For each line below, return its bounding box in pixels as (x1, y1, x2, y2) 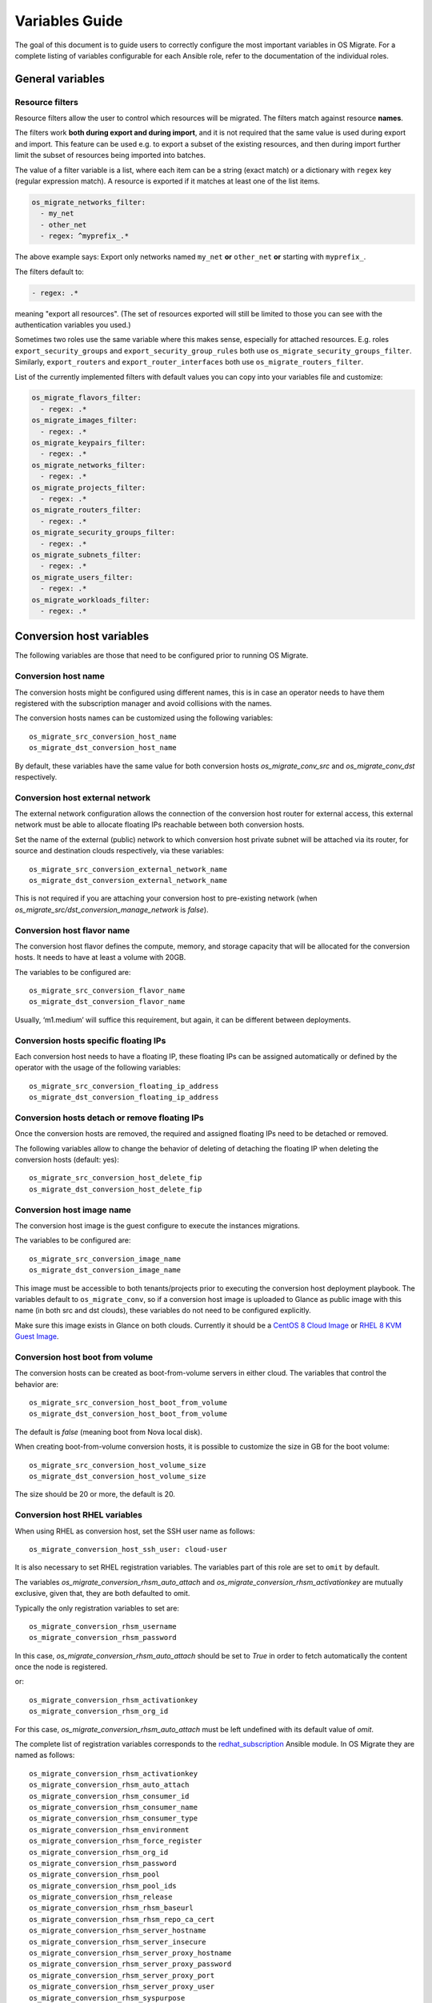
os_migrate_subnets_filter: (31, 550, 142, 559)
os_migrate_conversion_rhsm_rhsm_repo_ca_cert (29, 1915, 215, 1924)
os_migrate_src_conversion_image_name (29, 1254, 182, 1263)
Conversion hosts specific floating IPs (14, 1034, 166, 1046)
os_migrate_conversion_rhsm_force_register (29, 1836, 202, 1846)
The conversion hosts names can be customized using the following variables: (14, 713, 274, 723)
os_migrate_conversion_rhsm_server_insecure (29, 1937, 207, 1946)
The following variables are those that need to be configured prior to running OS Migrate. (14, 651, 309, 660)
